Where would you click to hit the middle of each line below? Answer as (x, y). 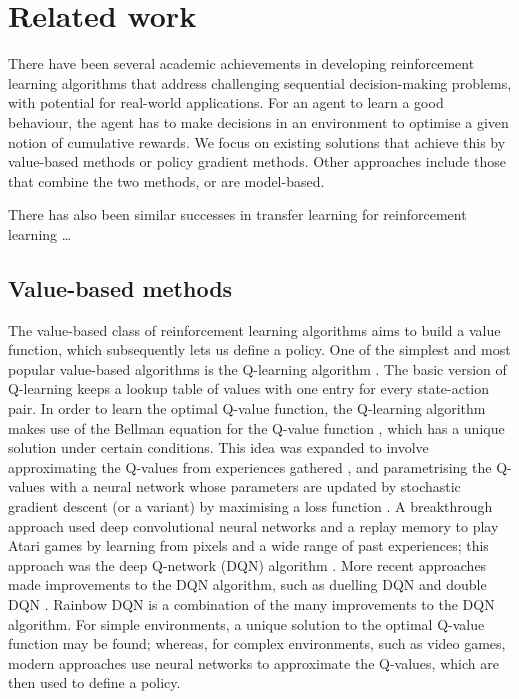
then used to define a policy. (94, 682)
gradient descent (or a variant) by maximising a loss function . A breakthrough (250, 506)
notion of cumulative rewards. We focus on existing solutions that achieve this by (257, 141)
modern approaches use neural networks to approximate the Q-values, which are (253, 662)
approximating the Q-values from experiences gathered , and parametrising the (250, 466)
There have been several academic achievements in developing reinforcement (241, 63)
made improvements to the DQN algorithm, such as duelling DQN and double (247, 584)
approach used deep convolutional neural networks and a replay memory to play (253, 525)
